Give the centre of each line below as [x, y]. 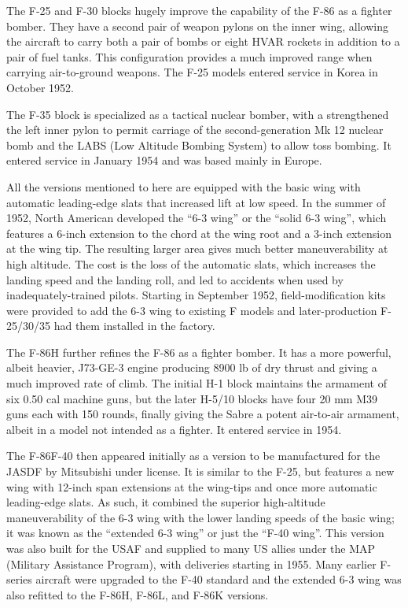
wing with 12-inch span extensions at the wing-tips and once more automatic [192, 486]
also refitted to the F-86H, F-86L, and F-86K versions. [138, 594]
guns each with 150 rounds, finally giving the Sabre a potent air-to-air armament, [203, 414]
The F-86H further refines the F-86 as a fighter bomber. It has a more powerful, [199, 352]
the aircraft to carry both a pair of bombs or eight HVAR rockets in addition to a [203, 41]
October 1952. [40, 87]
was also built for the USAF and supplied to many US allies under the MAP [191, 548]
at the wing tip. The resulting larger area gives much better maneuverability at [197, 248]
